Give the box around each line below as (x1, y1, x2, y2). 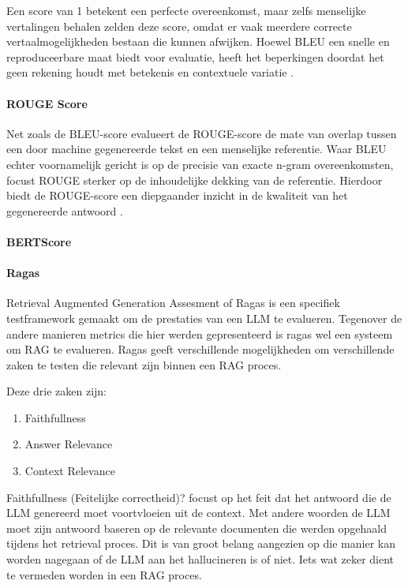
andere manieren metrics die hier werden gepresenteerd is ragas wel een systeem (6, 325, 393, 342)
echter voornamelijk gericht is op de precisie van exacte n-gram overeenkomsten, (6, 155, 394, 172)
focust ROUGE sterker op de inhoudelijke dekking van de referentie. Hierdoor (6, 171, 383, 188)
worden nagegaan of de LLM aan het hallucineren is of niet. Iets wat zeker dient (6, 551, 395, 567)
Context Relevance (24, 463, 115, 479)
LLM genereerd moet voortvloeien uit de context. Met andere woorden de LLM (6, 504, 391, 521)
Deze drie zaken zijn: (6, 383, 107, 399)
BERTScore (6, 233, 72, 249)
